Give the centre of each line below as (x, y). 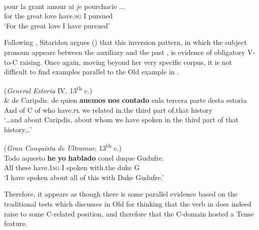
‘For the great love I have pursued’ (57, 25)
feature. (16, 223)
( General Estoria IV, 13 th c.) (48, 89)
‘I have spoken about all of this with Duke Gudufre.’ (84, 177)
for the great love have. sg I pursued (58, 16)
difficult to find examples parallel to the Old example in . (92, 72)
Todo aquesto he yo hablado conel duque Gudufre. (84, 157)
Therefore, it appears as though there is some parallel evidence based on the (121, 194)
